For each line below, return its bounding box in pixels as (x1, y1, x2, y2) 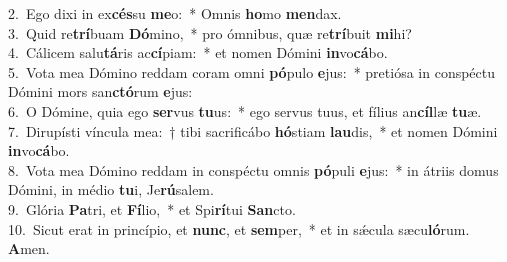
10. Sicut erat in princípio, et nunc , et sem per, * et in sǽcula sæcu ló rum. (8, 218, 470, 239)
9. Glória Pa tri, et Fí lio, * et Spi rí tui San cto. (8, 198, 296, 219)
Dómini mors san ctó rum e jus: (8, 81, 193, 102)
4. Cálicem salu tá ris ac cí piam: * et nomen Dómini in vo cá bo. (8, 42, 388, 63)
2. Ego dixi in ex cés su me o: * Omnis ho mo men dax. (8, 3, 342, 23)
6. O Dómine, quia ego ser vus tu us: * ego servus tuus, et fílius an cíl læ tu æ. (8, 100, 482, 121)
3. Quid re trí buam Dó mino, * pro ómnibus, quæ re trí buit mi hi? (8, 22, 412, 43)
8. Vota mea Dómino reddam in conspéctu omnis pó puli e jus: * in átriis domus (8, 159, 499, 180)
